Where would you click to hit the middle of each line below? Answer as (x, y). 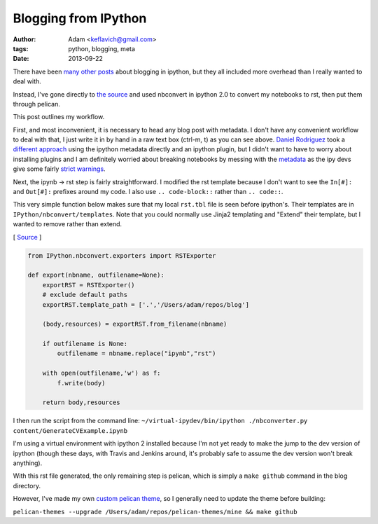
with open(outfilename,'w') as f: (101, 373)
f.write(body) (81, 383)
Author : (24, 39)
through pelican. (37, 104)
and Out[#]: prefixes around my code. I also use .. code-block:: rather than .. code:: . (148, 192)
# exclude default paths (85, 295)
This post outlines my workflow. (59, 117)
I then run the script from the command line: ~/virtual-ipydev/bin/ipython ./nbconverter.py (160, 421)
